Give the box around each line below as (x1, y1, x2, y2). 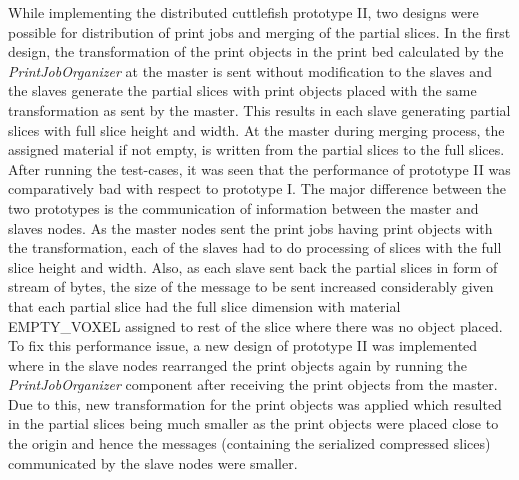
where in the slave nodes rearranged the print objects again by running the (8, 354, 467, 375)
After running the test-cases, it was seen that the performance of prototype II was (8, 158, 511, 179)
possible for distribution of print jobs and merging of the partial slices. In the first (8, 21, 511, 42)
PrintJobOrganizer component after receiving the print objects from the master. (8, 374, 498, 395)
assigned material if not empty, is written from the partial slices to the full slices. (8, 139, 505, 160)
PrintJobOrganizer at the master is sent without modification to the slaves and (8, 60, 492, 81)
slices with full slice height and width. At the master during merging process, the (8, 119, 505, 140)
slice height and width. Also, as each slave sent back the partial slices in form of (8, 256, 498, 277)
